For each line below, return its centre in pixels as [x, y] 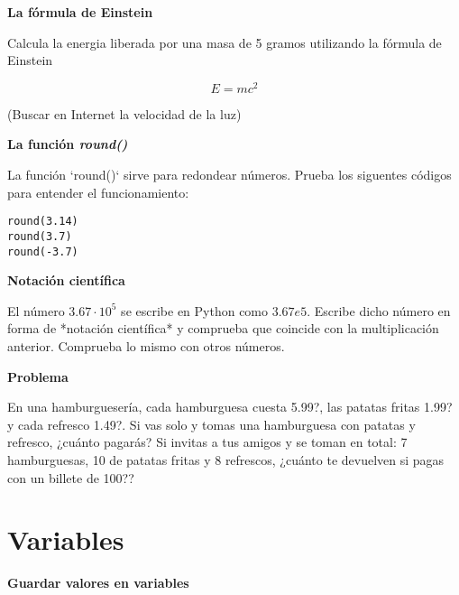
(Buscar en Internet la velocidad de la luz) [124, 113]
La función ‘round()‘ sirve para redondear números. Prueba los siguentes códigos [229, 175]
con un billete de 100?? [71, 477]
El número [36, 310]
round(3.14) [43, 222]
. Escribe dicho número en [379, 310]
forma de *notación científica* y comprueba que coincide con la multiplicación [223, 328]
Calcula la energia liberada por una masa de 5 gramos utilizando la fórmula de [225, 42]
